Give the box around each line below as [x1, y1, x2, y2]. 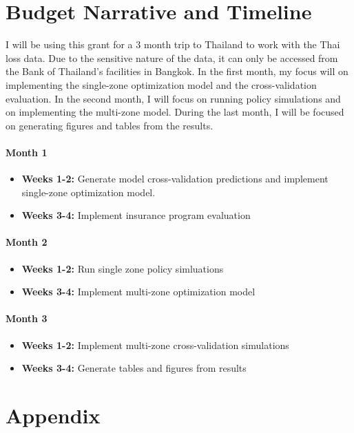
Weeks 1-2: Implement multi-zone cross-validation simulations [21, 337, 289, 352]
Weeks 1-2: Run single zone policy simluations [21, 261, 224, 275]
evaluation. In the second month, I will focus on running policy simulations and [6, 91, 341, 105]
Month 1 [6, 145, 48, 159]
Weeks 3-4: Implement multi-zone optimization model [21, 284, 256, 299]
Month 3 [6, 311, 48, 326]
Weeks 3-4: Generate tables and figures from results [21, 361, 247, 375]
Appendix [6, 401, 101, 430]
